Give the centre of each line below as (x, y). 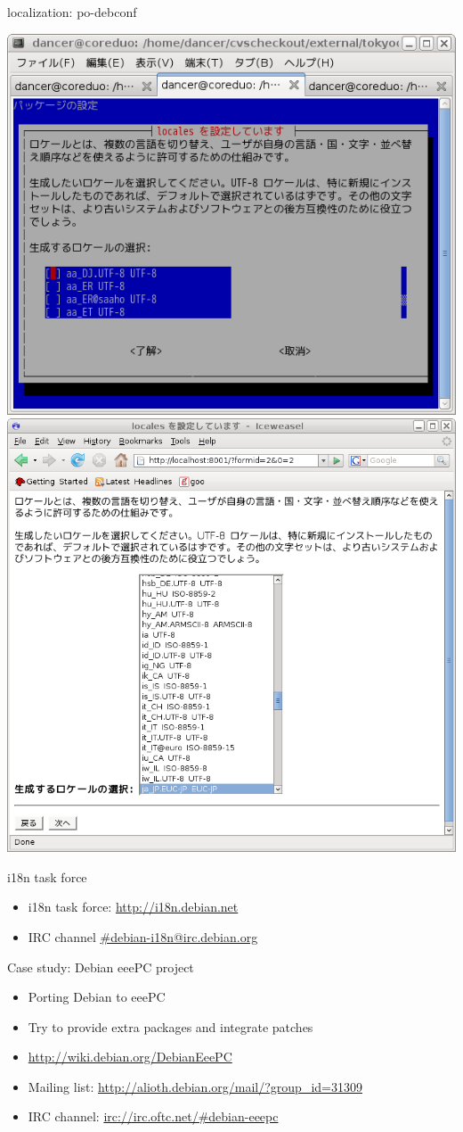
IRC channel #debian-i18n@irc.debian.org (143, 936)
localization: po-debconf (72, 12)
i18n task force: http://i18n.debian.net (133, 907)
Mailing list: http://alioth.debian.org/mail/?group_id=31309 (195, 1086)
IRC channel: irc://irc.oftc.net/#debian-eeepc (153, 1116)
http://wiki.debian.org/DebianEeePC (130, 1057)
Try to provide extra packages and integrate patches (171, 1026)
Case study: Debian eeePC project (101, 967)
